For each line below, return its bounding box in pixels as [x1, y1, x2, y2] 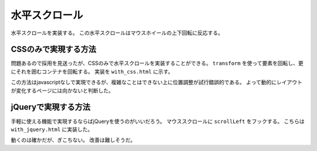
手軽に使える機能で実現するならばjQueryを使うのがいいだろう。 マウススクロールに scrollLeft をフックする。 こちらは [11, 118, 305, 125]
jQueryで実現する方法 [11, 102, 91, 112]
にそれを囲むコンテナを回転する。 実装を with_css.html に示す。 [11, 68, 173, 75]
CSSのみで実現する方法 [11, 44, 97, 54]
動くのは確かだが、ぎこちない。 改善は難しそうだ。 [11, 136, 136, 143]
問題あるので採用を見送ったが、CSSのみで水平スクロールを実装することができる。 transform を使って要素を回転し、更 [11, 60, 303, 67]
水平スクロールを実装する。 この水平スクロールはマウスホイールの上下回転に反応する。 [11, 29, 223, 36]
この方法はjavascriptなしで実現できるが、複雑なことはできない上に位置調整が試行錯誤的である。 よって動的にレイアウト [11, 79, 302, 86]
